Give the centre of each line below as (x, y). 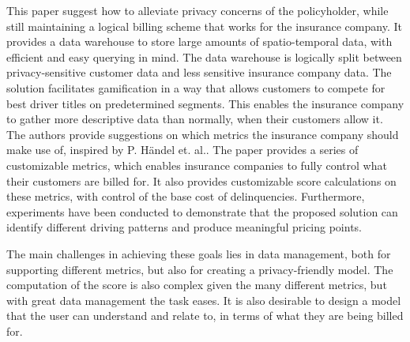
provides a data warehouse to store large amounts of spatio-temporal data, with (199, 41)
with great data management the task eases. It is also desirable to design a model (204, 300)
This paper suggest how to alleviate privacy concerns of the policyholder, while (197, 10)
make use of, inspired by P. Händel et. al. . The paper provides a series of (182, 150)
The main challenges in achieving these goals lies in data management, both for (199, 253)
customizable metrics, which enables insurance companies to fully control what (197, 165)
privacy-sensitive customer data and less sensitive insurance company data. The (199, 72)
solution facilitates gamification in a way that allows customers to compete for (196, 87)
